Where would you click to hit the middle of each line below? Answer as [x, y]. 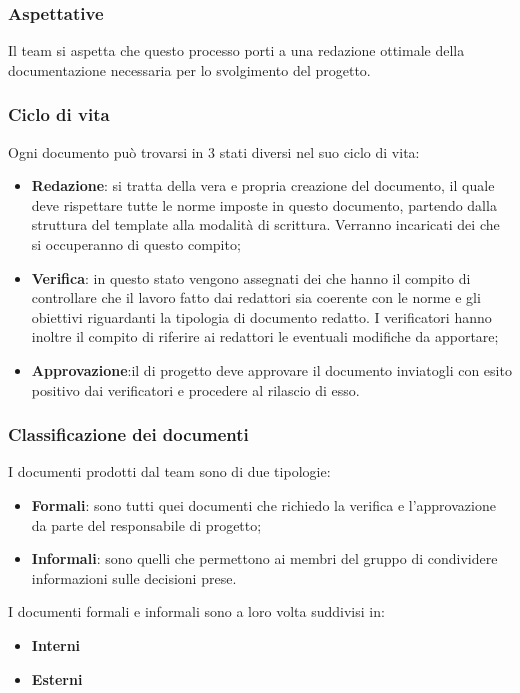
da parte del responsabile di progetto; [146, 524]
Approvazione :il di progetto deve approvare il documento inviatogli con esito [271, 369]
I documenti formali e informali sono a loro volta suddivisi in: [196, 611]
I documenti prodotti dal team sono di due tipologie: [169, 471]
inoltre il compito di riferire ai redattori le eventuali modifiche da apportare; [265, 336]
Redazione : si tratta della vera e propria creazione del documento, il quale [263, 185]
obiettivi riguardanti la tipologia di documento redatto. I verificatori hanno [261, 316]
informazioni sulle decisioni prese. [134, 577]
